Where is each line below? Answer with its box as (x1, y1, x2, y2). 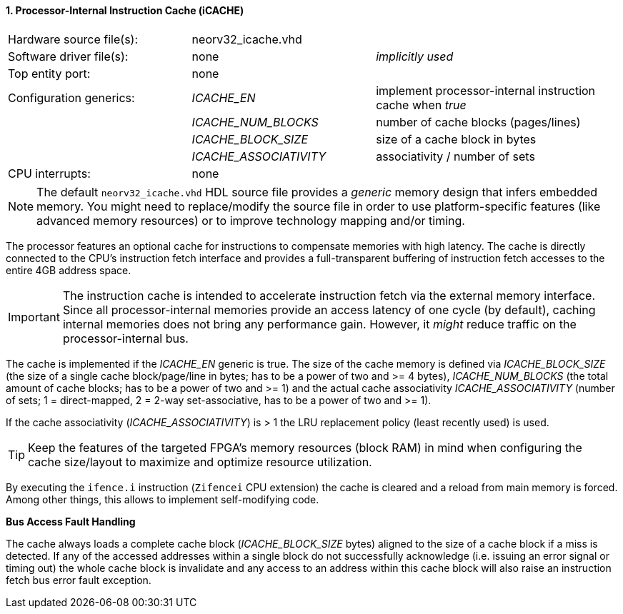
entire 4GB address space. (6, 263, 131, 276)
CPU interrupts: (8, 166, 91, 181)
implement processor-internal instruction (376, 83, 596, 98)
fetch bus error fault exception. (6, 573, 151, 586)
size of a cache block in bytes (376, 131, 537, 146)
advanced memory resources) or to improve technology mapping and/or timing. (36, 213, 465, 228)
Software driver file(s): (8, 49, 129, 64)
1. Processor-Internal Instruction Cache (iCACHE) (6, 4, 244, 16)
